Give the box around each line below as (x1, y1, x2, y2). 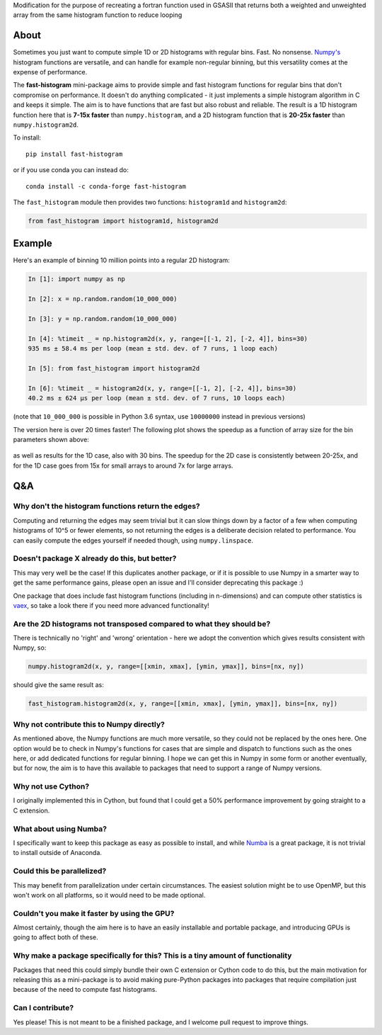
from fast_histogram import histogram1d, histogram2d (28, 217, 219, 225)
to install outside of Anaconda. (13, 849, 103, 857)
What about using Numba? (13, 824, 108, 834)
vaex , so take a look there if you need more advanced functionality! (13, 601, 210, 609)
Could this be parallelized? (13, 866, 107, 876)
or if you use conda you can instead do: (13, 166, 129, 174)
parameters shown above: (13, 435, 90, 443)
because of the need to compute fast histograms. (13, 985, 157, 994)
